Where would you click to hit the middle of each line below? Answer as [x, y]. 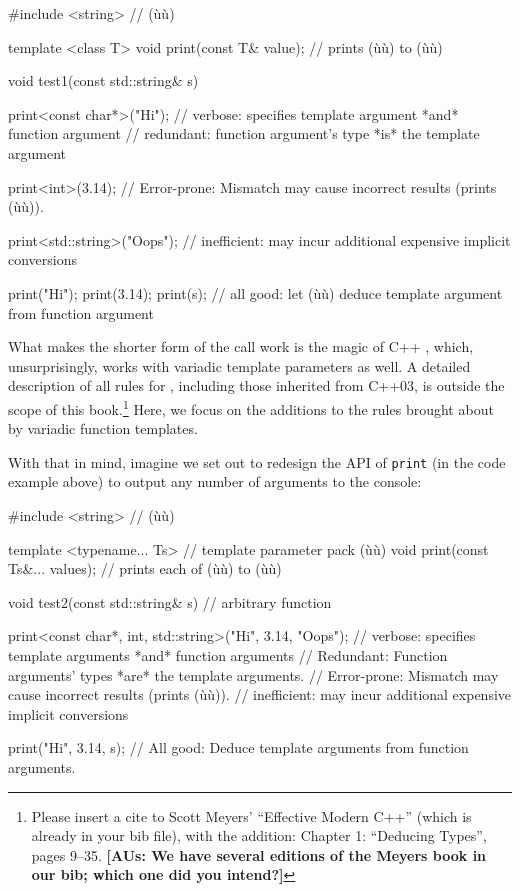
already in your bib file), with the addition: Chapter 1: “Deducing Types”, [259, 835]
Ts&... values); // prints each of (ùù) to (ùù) [145, 568]
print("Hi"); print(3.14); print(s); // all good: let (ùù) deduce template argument [255, 292]
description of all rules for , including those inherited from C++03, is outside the [256, 385]
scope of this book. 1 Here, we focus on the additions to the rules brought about [251, 407]
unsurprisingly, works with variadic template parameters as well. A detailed [239, 365]
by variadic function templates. [103, 428]
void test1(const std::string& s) [103, 80]
